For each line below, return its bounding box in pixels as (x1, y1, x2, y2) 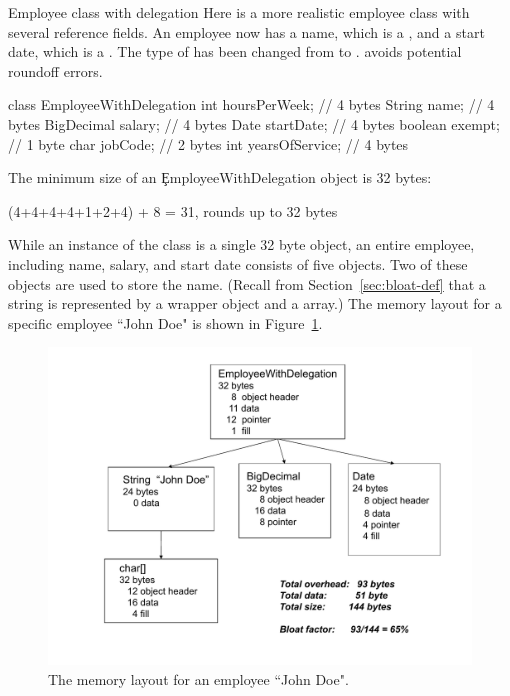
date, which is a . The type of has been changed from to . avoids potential (8, 41, 462, 62)
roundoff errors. (8, 60, 103, 81)
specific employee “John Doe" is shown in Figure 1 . (8, 312, 323, 333)
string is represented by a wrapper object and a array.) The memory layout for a (8, 293, 502, 314)
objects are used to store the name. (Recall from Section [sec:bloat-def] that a (8, 273, 486, 294)
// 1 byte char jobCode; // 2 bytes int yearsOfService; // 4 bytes (8, 133, 409, 154)
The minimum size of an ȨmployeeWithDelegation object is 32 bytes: (8, 167, 432, 188)
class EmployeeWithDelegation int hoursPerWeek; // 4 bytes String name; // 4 (8, 94, 495, 115)
